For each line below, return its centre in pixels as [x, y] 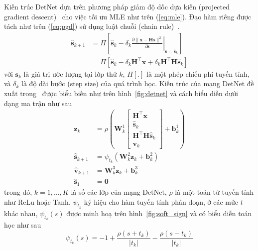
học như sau [23, 224]
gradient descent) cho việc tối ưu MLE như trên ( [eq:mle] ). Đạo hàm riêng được [128, 16]
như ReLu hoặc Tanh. [37, 201]
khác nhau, [21, 213]
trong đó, [18, 191]
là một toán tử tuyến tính [214, 191]
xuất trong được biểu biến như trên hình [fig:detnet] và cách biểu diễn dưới [121, 93]
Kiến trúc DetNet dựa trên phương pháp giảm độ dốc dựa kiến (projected [117, 6]
